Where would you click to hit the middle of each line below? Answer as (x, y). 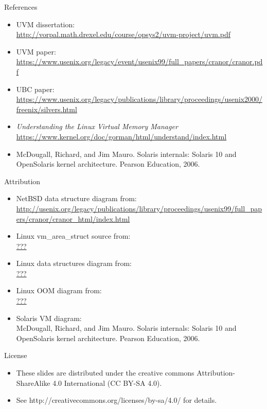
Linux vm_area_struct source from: (73, 236)
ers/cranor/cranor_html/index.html (73, 218)
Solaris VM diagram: (49, 318)
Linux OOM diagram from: (59, 290)
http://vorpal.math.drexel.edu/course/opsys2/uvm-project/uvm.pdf (123, 34)
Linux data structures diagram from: (74, 263)
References (21, 7)
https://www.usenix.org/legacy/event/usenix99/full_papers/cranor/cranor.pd (139, 61)
